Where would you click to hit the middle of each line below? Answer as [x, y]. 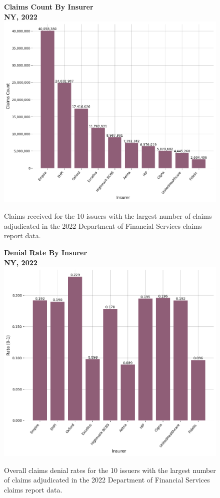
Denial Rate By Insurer [46, 252]
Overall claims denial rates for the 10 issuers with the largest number [110, 470]
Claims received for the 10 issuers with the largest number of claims [108, 216]
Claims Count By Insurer [49, 7]
